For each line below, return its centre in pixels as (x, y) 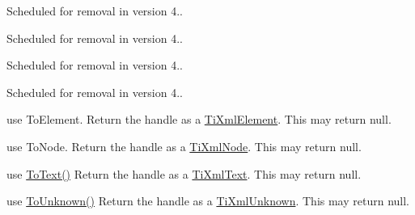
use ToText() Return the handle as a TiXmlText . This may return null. (184, 173)
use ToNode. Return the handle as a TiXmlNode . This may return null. (184, 146)
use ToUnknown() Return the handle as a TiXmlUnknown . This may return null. (208, 201)
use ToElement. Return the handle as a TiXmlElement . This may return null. (199, 119)
